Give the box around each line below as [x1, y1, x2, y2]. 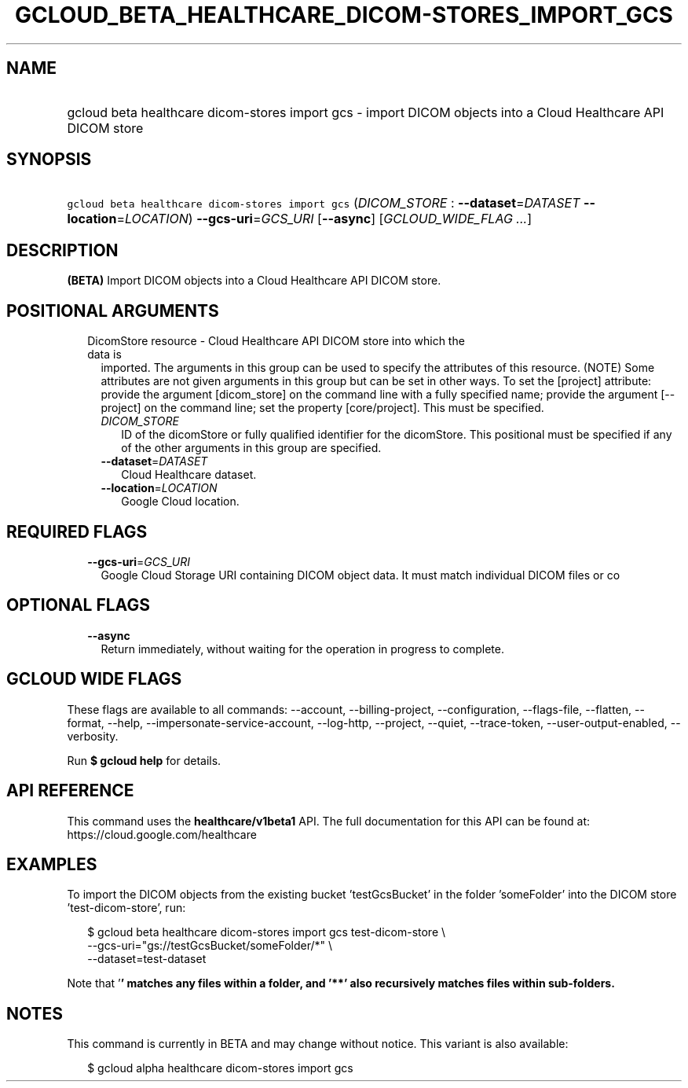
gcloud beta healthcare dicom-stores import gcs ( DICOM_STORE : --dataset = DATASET [67, 195, 580, 211]
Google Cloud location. [121, 494, 240, 509]
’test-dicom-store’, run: [67, 901, 186, 915]
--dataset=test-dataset [87, 952, 207, 966]
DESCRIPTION [6, 240, 119, 260]
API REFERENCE [6, 781, 134, 801]
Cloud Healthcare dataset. [121, 468, 257, 482]
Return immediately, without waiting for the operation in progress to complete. [101, 641, 504, 656]
